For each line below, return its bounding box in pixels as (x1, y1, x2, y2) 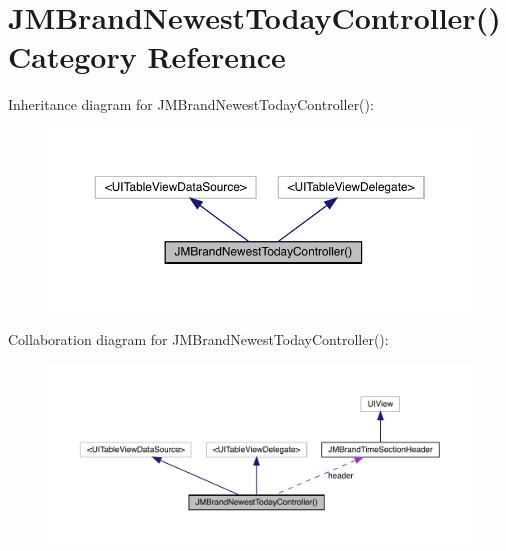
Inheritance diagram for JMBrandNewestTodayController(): (8, 94, 374, 115)
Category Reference (8, 36, 286, 77)
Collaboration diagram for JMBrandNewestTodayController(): (8, 328, 389, 349)
